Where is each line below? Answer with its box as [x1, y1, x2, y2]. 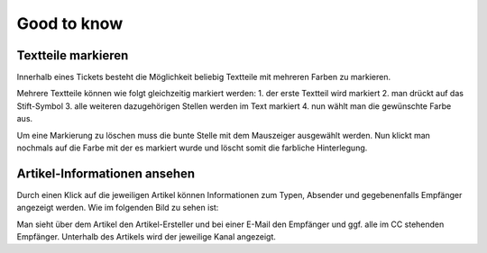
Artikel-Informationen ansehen [16, 166, 196, 181]
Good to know [16, 14, 124, 33]
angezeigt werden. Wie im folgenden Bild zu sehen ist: [16, 203, 219, 213]
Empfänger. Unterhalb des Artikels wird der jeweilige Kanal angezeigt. [16, 231, 277, 242]
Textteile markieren [16, 48, 129, 63]
